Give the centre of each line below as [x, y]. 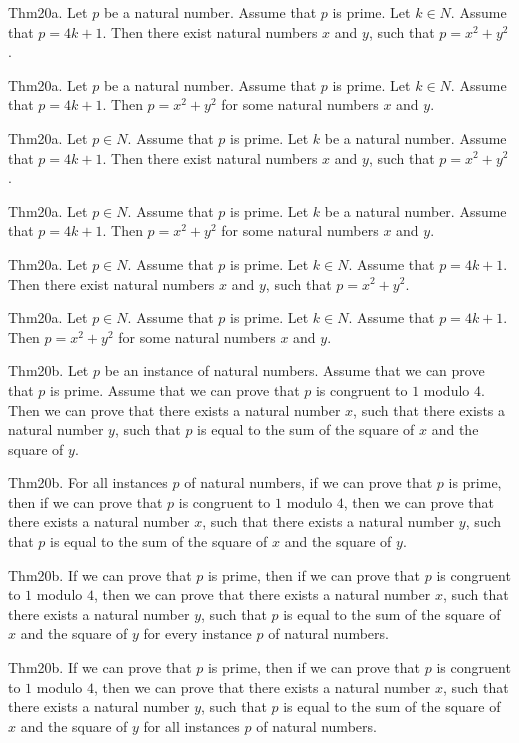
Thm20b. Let [48, 370]
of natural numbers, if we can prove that [308, 482]
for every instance [197, 633]
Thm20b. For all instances [88, 482]
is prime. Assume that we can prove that [175, 389]
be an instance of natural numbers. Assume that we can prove [294, 370]
